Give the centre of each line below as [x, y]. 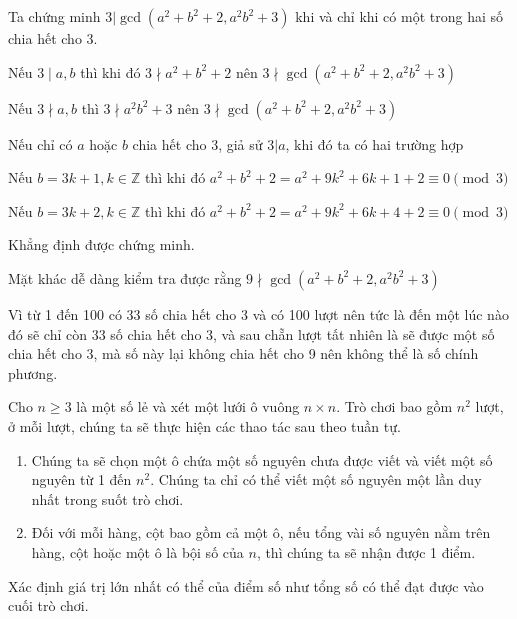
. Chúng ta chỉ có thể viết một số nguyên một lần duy [316, 479]
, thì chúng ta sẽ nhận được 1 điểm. [366, 551]
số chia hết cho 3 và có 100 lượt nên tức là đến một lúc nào [327, 313]
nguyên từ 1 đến [81, 479]
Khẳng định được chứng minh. [101, 244]
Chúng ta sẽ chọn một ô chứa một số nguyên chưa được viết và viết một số [262, 459]
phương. [33, 372]
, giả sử [240, 143]
